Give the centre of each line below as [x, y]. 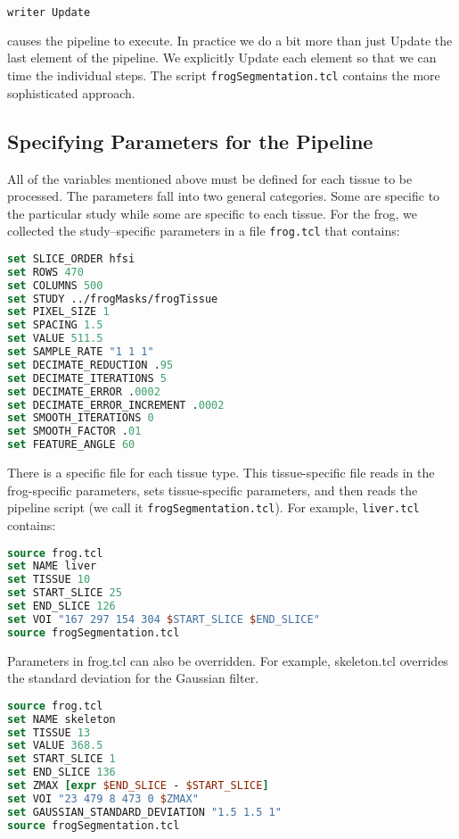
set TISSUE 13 [49, 732]
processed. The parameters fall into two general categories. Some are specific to [224, 196]
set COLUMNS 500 [55, 285]
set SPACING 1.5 [55, 325]
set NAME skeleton [61, 719]
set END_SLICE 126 [61, 606]
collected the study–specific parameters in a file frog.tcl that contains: [204, 231]
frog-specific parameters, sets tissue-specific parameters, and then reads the [213, 490]
